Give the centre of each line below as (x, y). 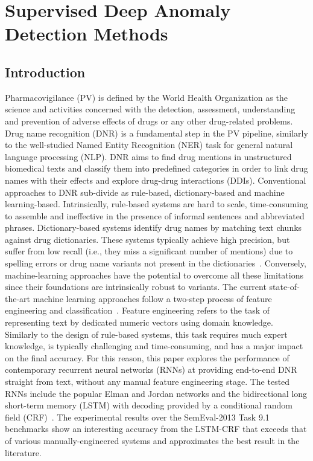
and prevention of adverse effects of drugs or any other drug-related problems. (149, 121)
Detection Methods (87, 34)
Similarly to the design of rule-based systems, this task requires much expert (146, 334)
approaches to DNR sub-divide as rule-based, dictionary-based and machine (145, 192)
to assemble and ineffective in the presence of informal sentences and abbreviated (155, 215)
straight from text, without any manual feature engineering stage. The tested (147, 382)
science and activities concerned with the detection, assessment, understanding (150, 109)
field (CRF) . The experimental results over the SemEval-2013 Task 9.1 (137, 417)
